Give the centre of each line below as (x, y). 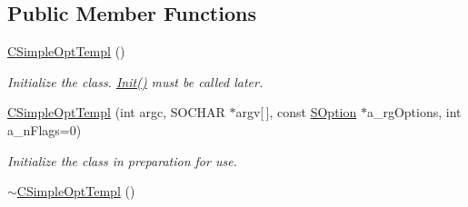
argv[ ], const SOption (296, 112)
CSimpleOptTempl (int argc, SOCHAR (116, 112)
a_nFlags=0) (45, 129)
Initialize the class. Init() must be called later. (135, 81)
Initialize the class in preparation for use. (122, 160)
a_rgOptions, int (414, 112)
